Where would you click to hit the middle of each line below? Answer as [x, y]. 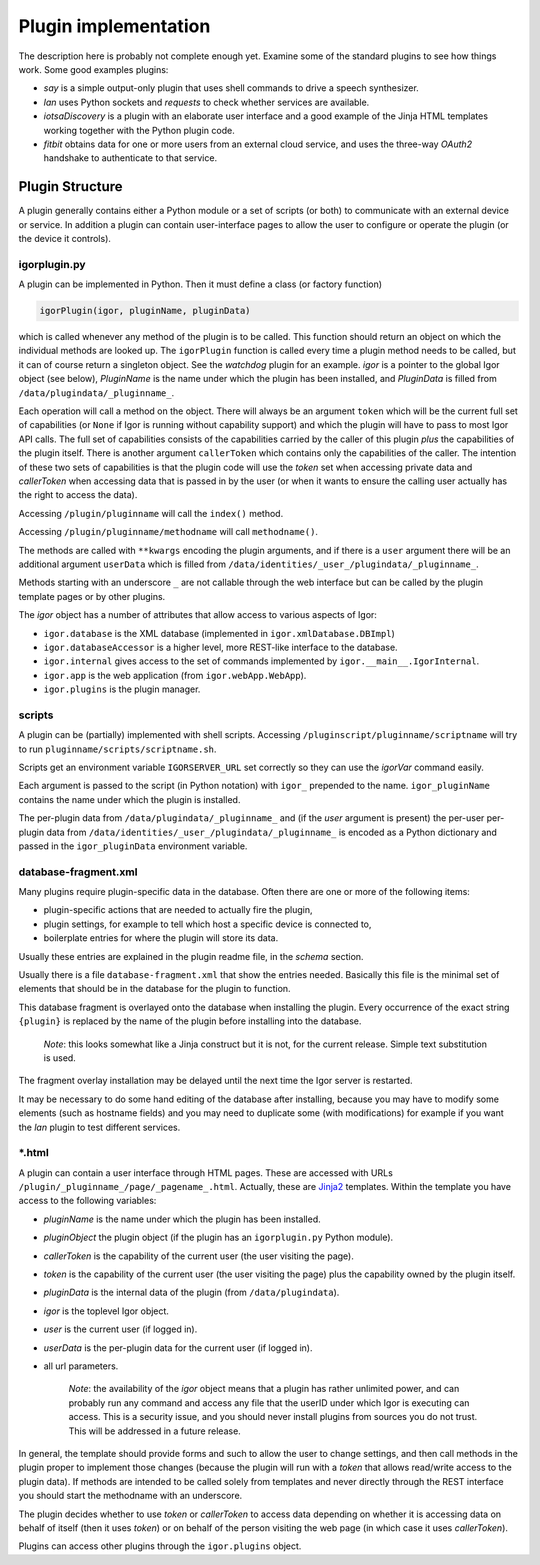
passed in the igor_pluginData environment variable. [133, 846]
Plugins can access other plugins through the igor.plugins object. [160, 1546]
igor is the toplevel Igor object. [106, 1311]
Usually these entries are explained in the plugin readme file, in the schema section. [191, 956]
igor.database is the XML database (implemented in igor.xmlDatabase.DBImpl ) [219, 633]
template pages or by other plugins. [92, 596]
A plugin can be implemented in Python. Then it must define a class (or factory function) [200, 284]
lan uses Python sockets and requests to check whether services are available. [206, 102]
